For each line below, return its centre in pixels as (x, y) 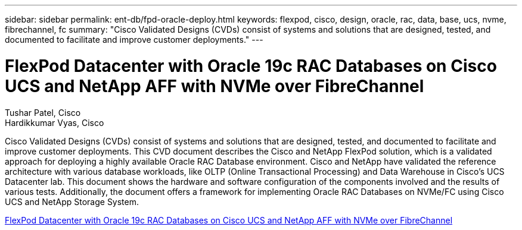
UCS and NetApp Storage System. (72, 201)
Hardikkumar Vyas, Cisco (55, 122)
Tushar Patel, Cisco (43, 112)
